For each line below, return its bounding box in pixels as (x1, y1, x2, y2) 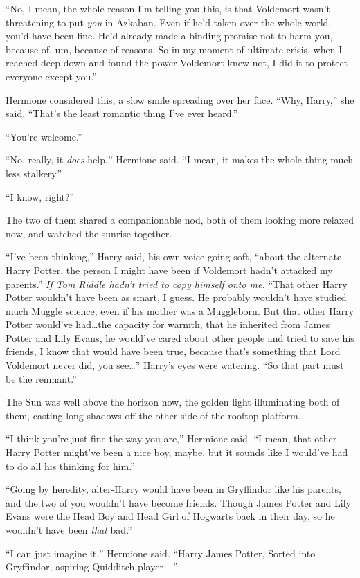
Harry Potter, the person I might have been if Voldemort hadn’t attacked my (6, 262, 333, 277)
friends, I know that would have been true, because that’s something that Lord (6, 344, 341, 359)
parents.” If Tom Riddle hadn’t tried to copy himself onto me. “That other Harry (6, 276, 348, 291)
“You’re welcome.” (6, 129, 82, 143)
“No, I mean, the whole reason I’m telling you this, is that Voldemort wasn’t (6, 1, 330, 15)
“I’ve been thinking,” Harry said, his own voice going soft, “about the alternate (6, 249, 342, 264)
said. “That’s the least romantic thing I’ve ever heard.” (6, 106, 238, 120)
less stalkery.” (6, 165, 62, 180)
